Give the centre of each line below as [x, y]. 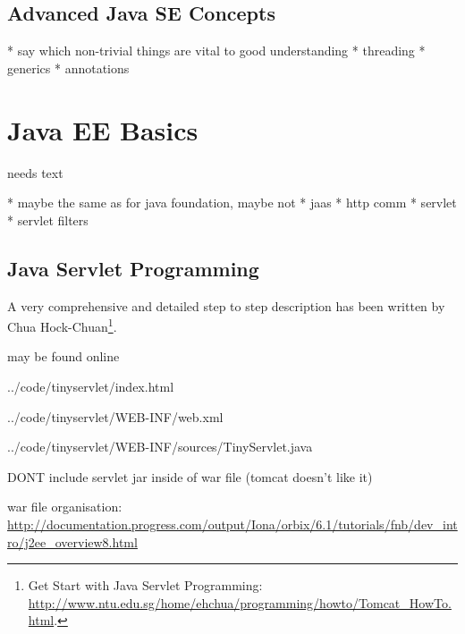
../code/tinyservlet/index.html [91, 386]
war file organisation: [65, 507]
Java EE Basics [103, 129]
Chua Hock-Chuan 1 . [62, 325]
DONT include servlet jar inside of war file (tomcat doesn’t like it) [190, 476]
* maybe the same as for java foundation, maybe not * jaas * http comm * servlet [232, 203]
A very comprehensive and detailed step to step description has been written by [226, 305]
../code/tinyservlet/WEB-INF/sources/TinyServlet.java [160, 447]
